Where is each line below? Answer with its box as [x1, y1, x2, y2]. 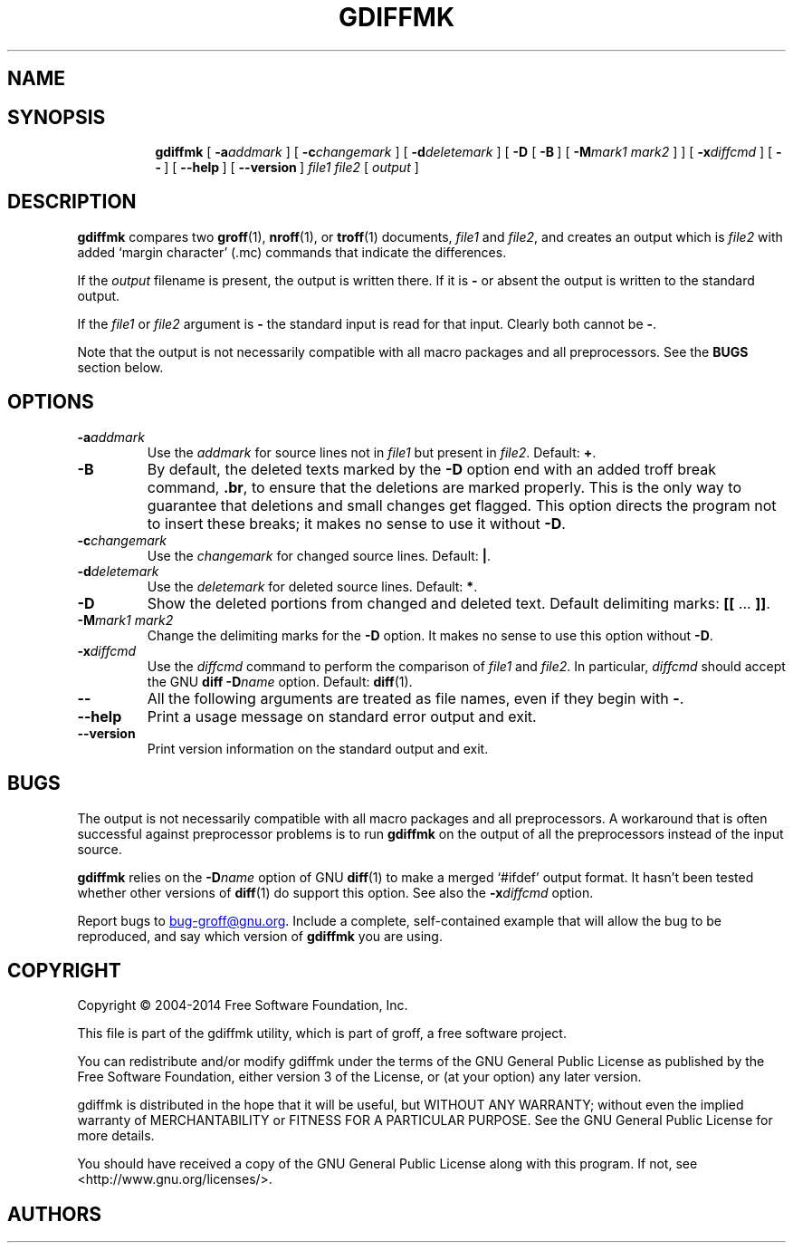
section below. [77, 359, 164, 375]
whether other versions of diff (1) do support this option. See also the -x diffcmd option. [77, 884, 594, 900]
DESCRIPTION [7, 190, 137, 214]
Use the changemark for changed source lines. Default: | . [147, 547, 492, 563]
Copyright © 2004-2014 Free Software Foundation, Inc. [77, 997, 408, 1014]
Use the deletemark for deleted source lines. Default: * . [147, 578, 478, 594]
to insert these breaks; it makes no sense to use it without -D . [147, 514, 566, 533]
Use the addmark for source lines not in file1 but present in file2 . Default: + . [147, 444, 597, 460]
